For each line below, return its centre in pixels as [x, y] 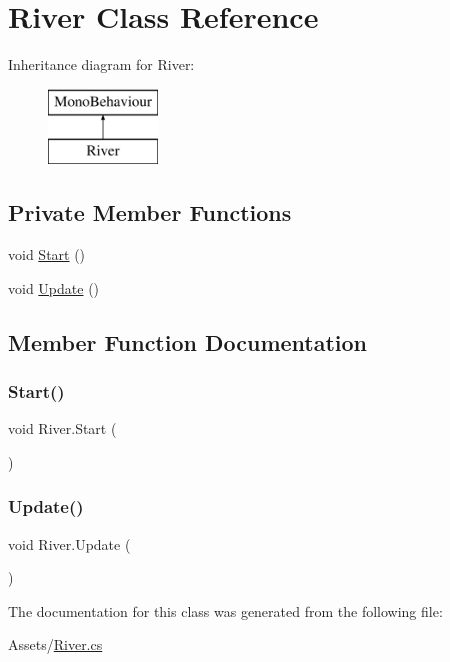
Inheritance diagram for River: [101, 64]
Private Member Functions [150, 212]
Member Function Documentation [188, 341]
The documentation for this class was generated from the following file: [225, 610]
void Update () [54, 287]
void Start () [47, 254]
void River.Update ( [69, 543]
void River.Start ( [62, 428]
